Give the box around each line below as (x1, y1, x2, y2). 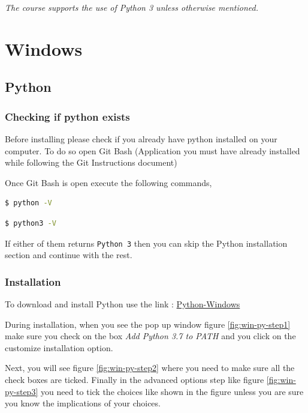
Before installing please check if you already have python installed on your (5, 132, 277, 145)
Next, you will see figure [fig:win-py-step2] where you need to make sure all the (5, 361, 295, 374)
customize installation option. (5, 341, 113, 354)
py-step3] (5, 385, 38, 397)
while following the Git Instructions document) (5, 156, 177, 169)
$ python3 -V (5, 219, 56, 228)
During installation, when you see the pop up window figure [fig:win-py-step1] (5, 318, 291, 330)
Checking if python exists (5, 109, 130, 124)
